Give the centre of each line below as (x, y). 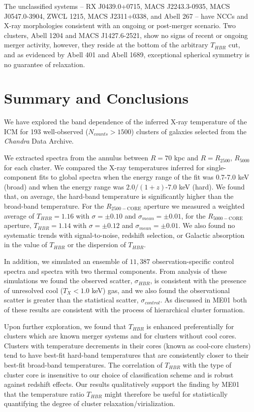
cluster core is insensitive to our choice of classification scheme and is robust (119, 374)
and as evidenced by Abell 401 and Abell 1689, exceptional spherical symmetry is (127, 54)
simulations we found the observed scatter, (68, 281)
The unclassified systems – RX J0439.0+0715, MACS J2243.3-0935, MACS (117, 6)
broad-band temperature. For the (54, 206)
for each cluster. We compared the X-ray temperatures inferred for (104, 167)
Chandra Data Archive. (39, 141)
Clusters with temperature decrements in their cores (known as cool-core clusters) (127, 345)
